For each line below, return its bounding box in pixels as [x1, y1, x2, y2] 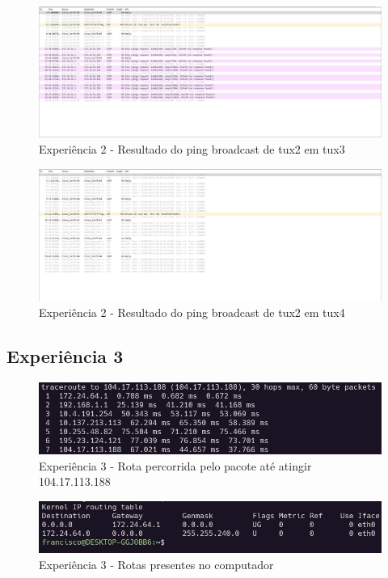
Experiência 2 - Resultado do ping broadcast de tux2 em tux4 [39, 304, 345, 321]
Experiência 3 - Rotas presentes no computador [39, 555, 274, 572]
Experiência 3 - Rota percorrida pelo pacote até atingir [39, 457, 312, 474]
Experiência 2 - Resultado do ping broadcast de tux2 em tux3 [39, 140, 345, 157]
